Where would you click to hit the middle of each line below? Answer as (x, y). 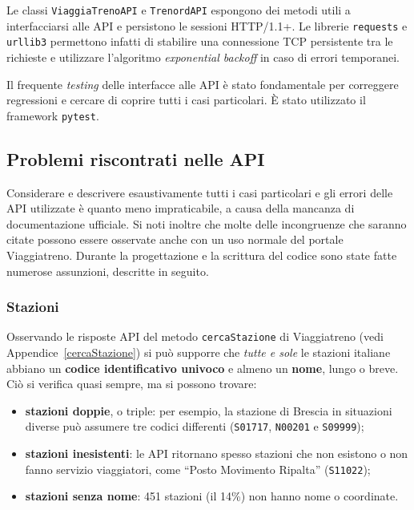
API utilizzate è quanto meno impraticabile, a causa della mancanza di (181, 208)
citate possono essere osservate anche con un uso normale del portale (175, 239)
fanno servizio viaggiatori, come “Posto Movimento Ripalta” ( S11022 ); (198, 469)
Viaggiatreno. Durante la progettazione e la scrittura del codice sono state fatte (202, 255)
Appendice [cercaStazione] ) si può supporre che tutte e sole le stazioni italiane (199, 352)
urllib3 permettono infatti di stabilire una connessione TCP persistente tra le (200, 41)
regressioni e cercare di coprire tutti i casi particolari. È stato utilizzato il (186, 100)
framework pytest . (53, 115)
